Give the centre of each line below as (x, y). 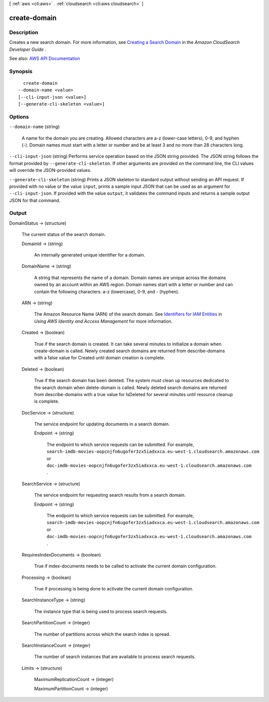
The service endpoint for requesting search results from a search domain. (110, 495)
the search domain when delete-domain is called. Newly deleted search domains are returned (130, 387)
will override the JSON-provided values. (50, 170)
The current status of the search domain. (64, 235)
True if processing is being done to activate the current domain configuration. (114, 589)
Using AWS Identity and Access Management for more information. (103, 321)
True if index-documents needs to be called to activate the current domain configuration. (125, 566)
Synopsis (21, 71)
